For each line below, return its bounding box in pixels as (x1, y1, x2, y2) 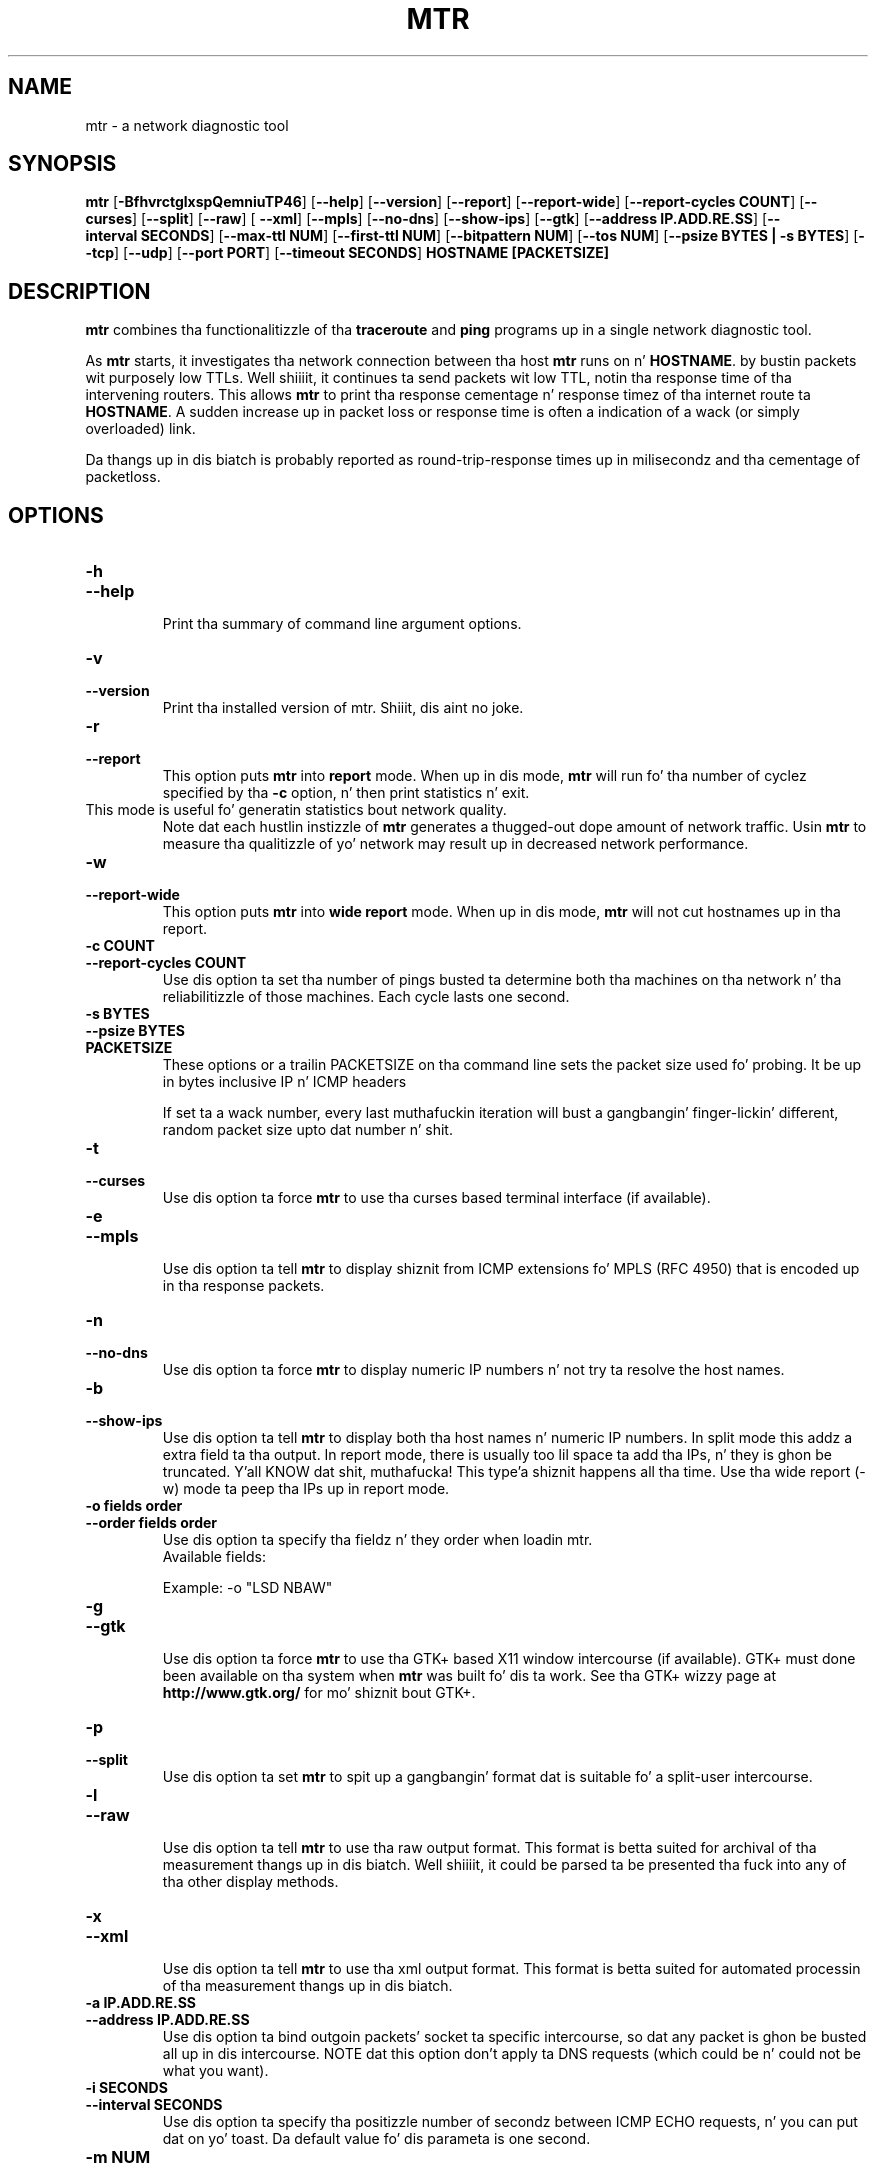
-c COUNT (85, 937, 155, 955)
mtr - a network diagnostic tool (85, 116, 289, 134)
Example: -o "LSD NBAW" (162, 1579, 333, 1597)
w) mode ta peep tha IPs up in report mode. (162, 1480, 450, 1498)
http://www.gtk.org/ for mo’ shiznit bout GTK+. (162, 1684, 476, 1702)
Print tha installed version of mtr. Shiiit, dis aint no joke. (162, 699, 524, 717)
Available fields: (162, 1548, 266, 1566)
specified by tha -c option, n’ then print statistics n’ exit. (162, 784, 530, 802)
